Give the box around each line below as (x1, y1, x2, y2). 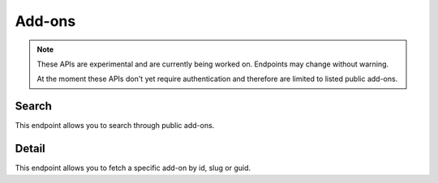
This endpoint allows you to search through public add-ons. (15, 121, 215, 130)
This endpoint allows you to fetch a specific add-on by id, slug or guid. (15, 163, 251, 173)
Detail (15, 142, 46, 155)
